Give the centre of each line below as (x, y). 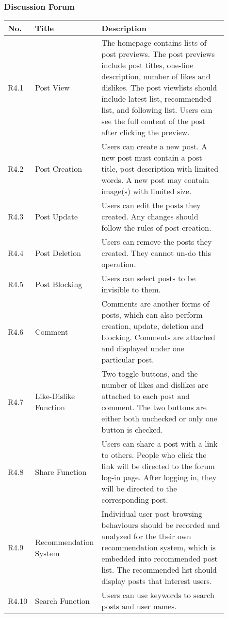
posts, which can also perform (152, 315)
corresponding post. (135, 500)
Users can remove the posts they (157, 242)
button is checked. (132, 430)
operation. (119, 264)
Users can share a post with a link (160, 444)
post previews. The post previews (158, 54)
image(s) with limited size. (147, 191)
